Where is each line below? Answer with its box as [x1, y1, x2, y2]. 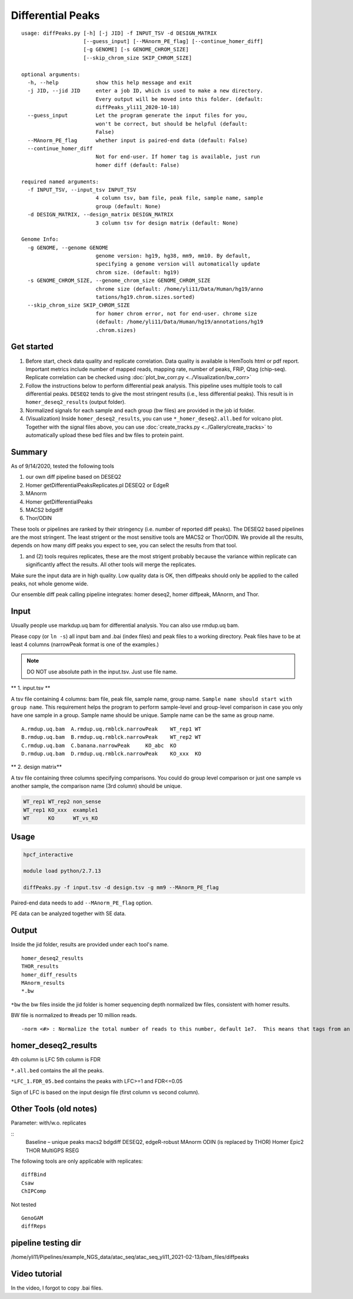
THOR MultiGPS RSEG [25, 1147, 79, 1154]
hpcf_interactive [23, 851, 74, 858]
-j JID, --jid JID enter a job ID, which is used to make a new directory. [27, 87, 264, 94]
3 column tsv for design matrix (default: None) [95, 219, 239, 226]
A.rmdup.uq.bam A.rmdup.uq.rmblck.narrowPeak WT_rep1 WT [21, 725, 201, 732]
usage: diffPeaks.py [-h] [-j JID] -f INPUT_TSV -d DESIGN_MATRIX [21, 29, 217, 37]
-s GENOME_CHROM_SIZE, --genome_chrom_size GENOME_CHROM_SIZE [27, 277, 211, 284]
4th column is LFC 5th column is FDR [11, 1056, 101, 1063]
